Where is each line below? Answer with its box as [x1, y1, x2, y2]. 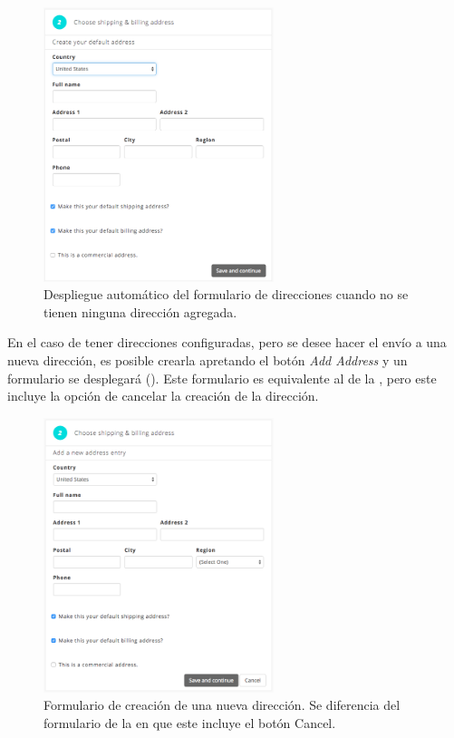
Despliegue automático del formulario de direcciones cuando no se [43, 285, 409, 304]
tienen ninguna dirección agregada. [43, 302, 237, 321]
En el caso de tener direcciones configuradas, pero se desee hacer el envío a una [7, 333, 447, 352]
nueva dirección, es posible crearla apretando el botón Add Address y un [7, 350, 408, 369]
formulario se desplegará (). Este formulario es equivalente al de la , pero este [7, 368, 437, 387]
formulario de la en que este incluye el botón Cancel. [43, 713, 336, 732]
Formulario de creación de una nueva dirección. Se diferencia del [43, 695, 401, 714]
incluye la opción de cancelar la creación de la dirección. [7, 386, 319, 405]
